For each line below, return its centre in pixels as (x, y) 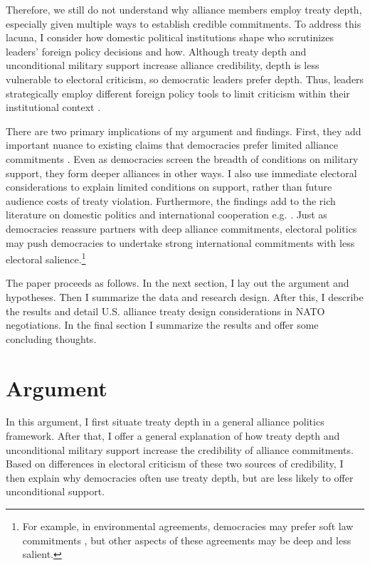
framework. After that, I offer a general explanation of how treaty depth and (173, 436)
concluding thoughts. (51, 338)
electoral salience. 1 (46, 258)
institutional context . (53, 107)
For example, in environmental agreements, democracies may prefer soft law (188, 526)
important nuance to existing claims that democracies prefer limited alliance (172, 145)
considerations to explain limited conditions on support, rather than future (169, 187)
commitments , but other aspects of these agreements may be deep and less (187, 540)
